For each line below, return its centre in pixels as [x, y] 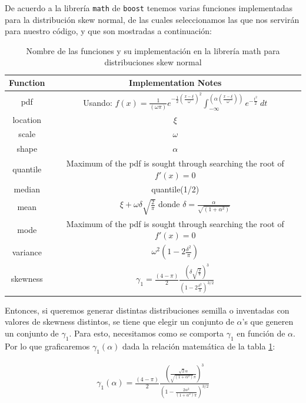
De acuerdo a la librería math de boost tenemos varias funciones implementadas [149, 8]
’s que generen [268, 322]
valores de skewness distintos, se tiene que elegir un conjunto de [119, 322]
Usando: [98, 102]
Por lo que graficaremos [47, 346]
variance [27, 252]
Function [27, 83]
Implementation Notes [175, 83]
